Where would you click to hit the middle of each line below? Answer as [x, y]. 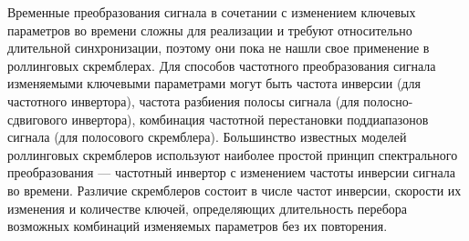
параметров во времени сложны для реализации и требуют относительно [210, 30]
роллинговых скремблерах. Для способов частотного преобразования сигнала [222, 65]
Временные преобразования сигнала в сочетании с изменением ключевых [212, 12]
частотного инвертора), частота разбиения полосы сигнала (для [183, 100]
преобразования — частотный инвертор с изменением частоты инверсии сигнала [232, 172]
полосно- [388, 100]
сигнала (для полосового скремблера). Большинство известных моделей [207, 137]
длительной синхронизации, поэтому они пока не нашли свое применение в [219, 48]
